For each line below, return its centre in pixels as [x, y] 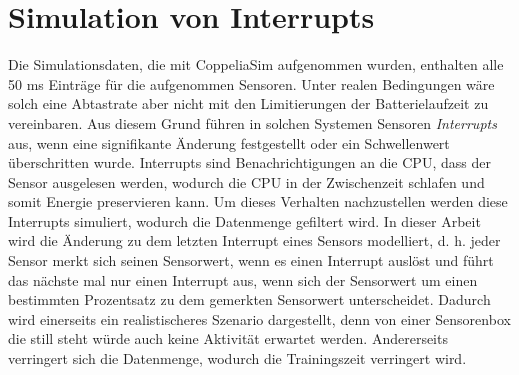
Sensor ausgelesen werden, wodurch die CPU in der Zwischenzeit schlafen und [246, 181]
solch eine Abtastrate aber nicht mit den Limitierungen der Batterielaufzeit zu [248, 103]
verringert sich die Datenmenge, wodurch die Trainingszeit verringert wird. [237, 358]
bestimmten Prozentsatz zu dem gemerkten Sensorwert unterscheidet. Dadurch [249, 299]
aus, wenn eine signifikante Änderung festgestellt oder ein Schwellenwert [229, 142]
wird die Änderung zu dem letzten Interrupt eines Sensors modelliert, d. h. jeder [254, 240]
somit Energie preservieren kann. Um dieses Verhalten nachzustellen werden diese [258, 201]
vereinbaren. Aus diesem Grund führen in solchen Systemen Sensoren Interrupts [252, 122]
